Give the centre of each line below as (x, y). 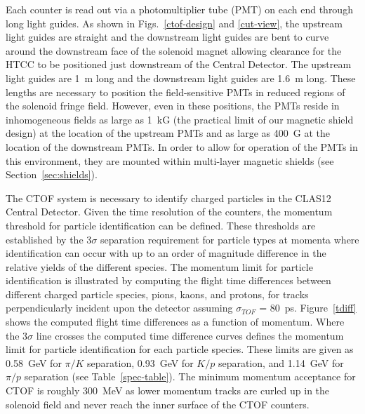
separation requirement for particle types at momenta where (230, 239)
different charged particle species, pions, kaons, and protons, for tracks (157, 294)
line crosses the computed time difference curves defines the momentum (190, 335)
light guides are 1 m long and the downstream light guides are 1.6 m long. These (181, 78)
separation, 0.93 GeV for (140, 362)
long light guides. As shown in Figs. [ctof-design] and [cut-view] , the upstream (174, 23)
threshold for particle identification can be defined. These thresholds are (161, 225)
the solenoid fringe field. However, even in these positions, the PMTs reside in (173, 106)
